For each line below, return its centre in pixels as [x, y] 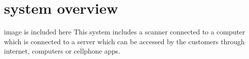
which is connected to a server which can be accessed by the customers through [124, 41]
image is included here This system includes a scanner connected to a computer [125, 32]
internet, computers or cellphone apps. [62, 51]
